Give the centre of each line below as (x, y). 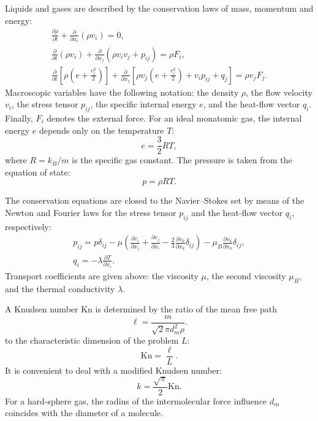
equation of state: (38, 172)
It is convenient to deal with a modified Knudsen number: (114, 370)
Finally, (19, 118)
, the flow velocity (279, 92)
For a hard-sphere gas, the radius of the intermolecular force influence (136, 400)
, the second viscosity (246, 275)
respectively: (28, 226)
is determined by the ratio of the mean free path (186, 309)
